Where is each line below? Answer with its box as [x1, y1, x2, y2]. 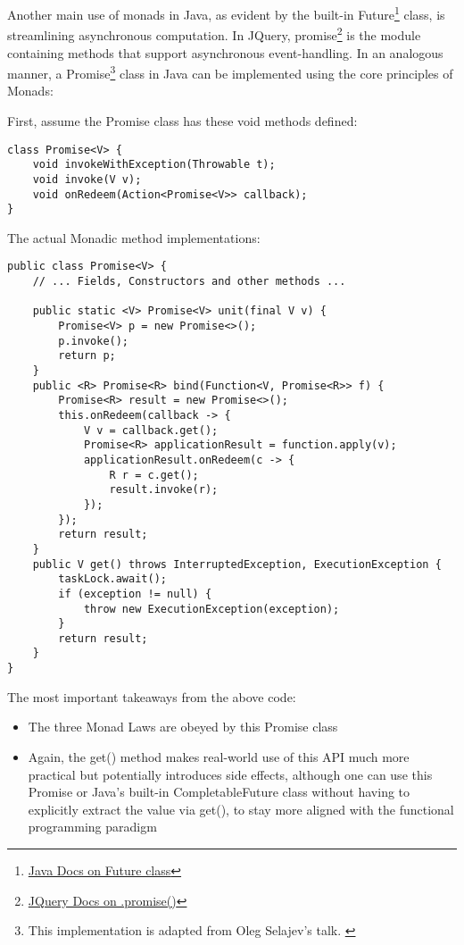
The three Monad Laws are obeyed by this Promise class [28, 717, 338, 736]
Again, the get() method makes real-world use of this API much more [28, 747, 410, 765]
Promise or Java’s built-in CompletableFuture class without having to [28, 782, 410, 801]
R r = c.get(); [109, 468, 199, 481]
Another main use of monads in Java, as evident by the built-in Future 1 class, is [7, 3, 445, 23]
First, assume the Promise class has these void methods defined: [7, 111, 358, 130]
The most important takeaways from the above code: [7, 687, 296, 706]
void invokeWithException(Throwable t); [32, 158, 276, 171]
